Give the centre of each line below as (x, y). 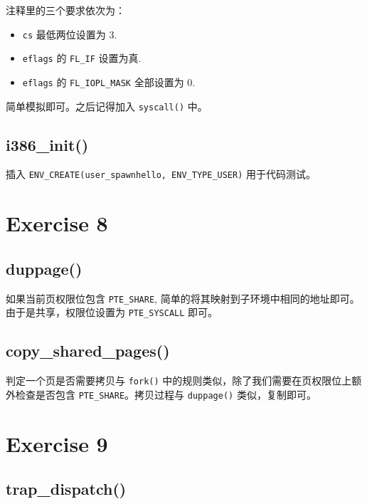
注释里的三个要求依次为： (65, 10)
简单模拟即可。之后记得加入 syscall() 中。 (107, 106)
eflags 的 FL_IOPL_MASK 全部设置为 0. (109, 82)
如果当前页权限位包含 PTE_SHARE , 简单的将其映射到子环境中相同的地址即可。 (183, 298)
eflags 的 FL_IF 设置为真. (82, 58)
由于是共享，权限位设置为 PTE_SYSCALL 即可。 (112, 312)
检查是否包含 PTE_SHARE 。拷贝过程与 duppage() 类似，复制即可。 (166, 394)
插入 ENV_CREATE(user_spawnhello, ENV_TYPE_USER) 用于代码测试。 (161, 174)
